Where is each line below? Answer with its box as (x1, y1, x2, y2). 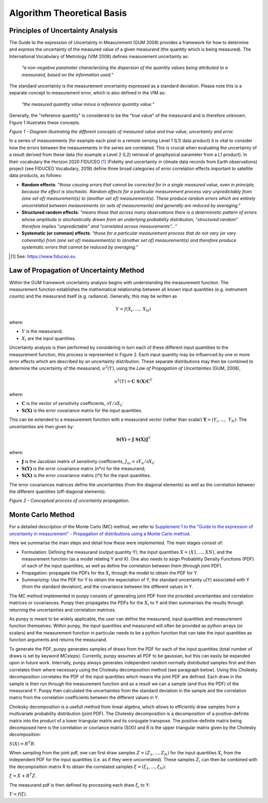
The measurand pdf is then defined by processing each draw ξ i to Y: (9, 782, 150, 789)
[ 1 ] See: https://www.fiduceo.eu (10, 253, 75, 259)
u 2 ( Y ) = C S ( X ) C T (114, 378, 153, 384)
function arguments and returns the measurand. (9, 637, 108, 643)
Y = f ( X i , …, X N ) (116, 306, 151, 313)
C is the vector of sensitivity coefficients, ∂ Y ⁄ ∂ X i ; (21, 401, 123, 407)
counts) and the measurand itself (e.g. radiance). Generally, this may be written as (9, 293, 177, 299)
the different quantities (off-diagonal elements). (9, 488, 106, 494)
